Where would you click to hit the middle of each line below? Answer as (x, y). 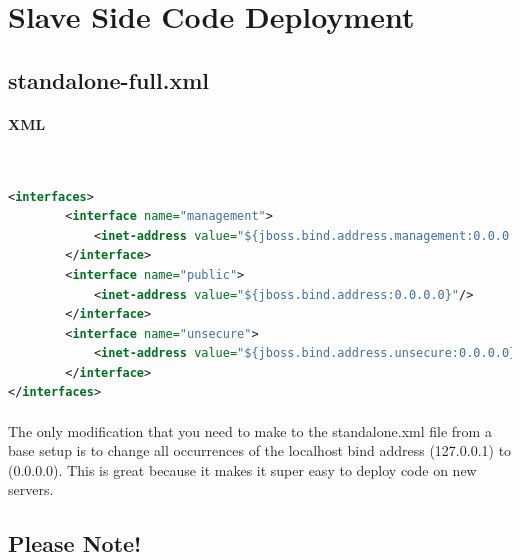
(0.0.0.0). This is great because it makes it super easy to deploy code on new (242, 469)
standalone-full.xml (108, 79)
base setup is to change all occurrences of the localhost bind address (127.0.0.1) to (260, 450)
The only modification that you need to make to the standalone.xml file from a (250, 430)
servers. (31, 489)
